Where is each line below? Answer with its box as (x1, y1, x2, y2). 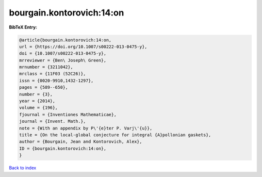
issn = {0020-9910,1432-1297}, (19, 78, 94, 83)
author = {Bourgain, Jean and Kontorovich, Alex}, (19, 139, 143, 145)
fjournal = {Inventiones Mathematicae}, (19, 112, 116, 117)
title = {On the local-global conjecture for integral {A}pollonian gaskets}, (19, 132, 211, 138)
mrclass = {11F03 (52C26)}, (19, 71, 86, 77)
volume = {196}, (19, 105, 58, 111)
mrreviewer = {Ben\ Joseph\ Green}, (19, 57, 107, 63)
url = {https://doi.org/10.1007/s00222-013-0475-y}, (19, 44, 147, 49)
